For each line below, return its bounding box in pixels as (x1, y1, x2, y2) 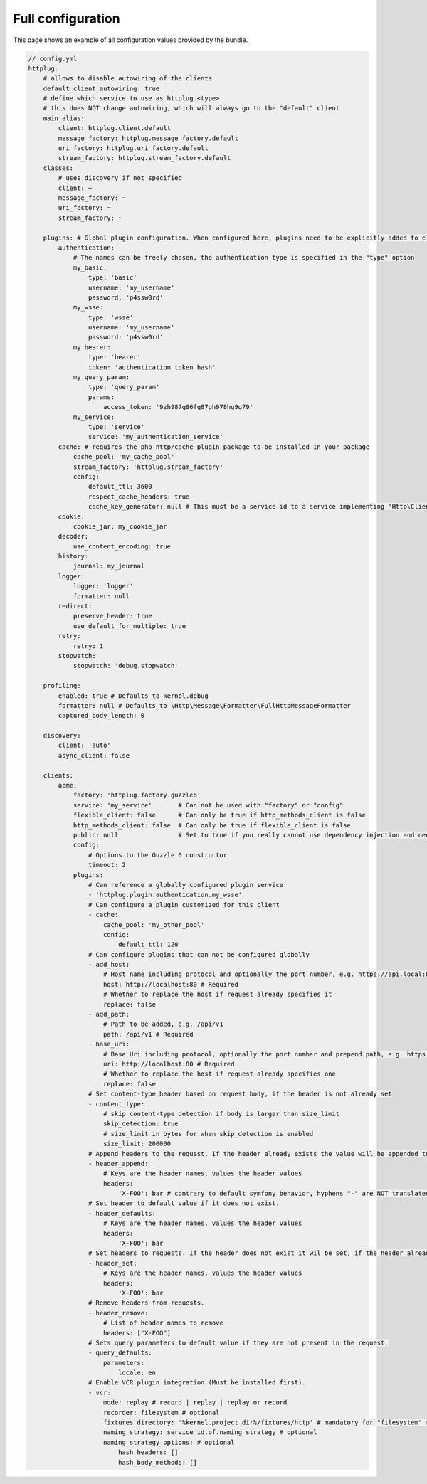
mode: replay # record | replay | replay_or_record (103, 1399, 288, 1406)
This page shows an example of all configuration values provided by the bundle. (13, 36, 248, 44)
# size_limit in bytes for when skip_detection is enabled (103, 1130, 314, 1138)
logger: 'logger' (73, 582, 134, 590)
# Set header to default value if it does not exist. (88, 1199, 280, 1207)
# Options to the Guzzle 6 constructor (88, 851, 228, 859)
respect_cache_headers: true (88, 492, 190, 501)
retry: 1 (73, 642, 104, 650)
